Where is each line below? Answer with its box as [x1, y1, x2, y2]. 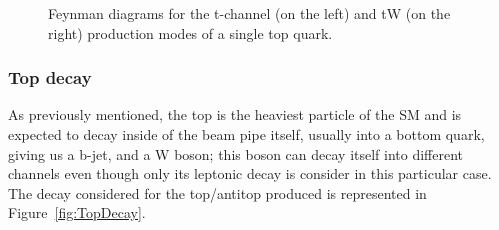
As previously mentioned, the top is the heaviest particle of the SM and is [8, 104, 462, 125]
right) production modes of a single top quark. [48, 22, 333, 43]
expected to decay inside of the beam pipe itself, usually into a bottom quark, [8, 124, 485, 144]
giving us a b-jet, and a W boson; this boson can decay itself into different [8, 143, 464, 164]
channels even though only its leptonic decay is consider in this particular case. [8, 163, 492, 184]
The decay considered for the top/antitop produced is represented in [8, 182, 427, 203]
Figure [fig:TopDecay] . [8, 202, 146, 223]
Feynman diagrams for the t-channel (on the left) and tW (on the [48, 3, 451, 23]
